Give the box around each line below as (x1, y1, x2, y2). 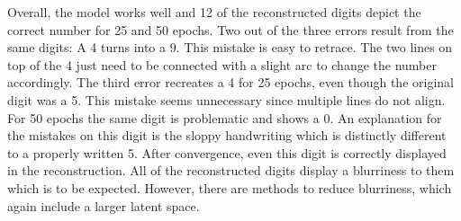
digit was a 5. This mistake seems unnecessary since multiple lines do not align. (7, 90, 446, 109)
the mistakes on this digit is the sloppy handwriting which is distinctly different (7, 126, 447, 145)
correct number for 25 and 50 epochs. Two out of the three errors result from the (7, 20, 454, 39)
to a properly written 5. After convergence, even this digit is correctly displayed (7, 143, 447, 162)
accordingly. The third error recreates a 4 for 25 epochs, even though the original (7, 73, 454, 92)
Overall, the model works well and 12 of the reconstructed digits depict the (7, 3, 421, 21)
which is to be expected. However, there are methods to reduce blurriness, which (7, 178, 452, 197)
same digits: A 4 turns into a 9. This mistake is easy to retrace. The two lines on (7, 38, 453, 57)
